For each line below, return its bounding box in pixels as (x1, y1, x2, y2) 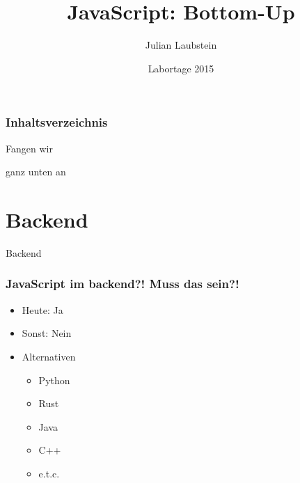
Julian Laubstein (145, 38, 217, 52)
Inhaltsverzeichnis (6, 113, 108, 131)
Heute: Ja (22, 302, 63, 317)
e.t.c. (38, 466, 60, 480)
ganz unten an (6, 164, 66, 179)
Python (38, 372, 70, 387)
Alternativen (22, 349, 76, 363)
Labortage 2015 (148, 61, 214, 75)
